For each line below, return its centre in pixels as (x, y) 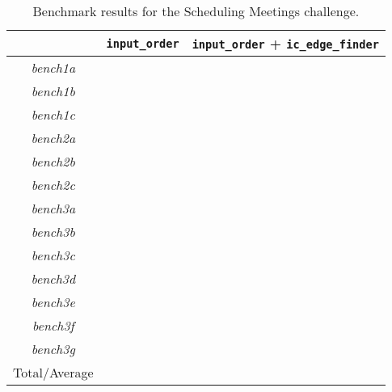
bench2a (53, 138)
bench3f (53, 325)
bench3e (53, 302)
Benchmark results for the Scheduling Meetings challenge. (196, 11)
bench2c (53, 185)
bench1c (53, 114)
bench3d (53, 278)
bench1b (53, 91)
